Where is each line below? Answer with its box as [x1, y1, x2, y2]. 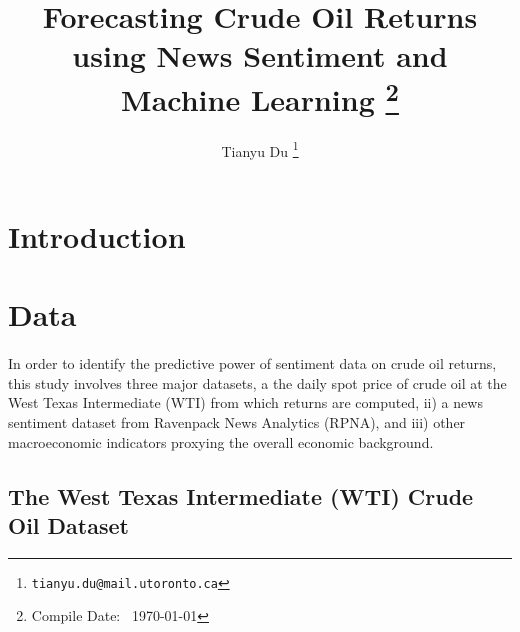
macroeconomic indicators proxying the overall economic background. [8, 431, 434, 452]
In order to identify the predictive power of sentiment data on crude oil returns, [8, 353, 497, 374]
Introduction [8, 216, 186, 257]
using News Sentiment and [72, 35, 448, 76]
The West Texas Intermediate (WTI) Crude [8, 480, 474, 511]
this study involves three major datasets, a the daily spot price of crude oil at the [8, 372, 507, 393]
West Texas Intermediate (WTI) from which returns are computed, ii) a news [8, 392, 483, 413]
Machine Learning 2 [121, 74, 399, 119]
